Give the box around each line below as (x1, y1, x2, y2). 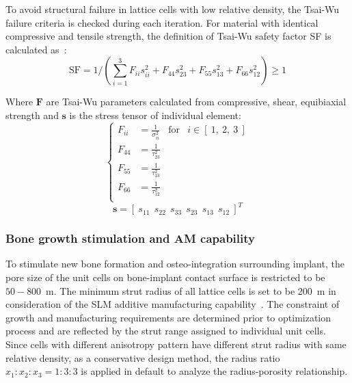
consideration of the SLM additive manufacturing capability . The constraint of (5, 297, 340, 311)
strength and (5, 107, 59, 122)
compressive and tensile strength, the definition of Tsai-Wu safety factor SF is (5, 29, 331, 43)
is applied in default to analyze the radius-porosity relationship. (81, 364, 348, 378)
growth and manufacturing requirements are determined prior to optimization (5, 310, 331, 324)
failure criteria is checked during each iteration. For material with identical (5, 15, 319, 29)
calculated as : (5, 42, 67, 56)
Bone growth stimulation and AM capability (5, 230, 255, 247)
